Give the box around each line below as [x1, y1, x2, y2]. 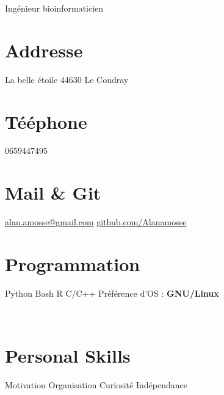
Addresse [5, 37, 83, 62]
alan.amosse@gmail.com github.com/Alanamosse [5, 216, 187, 228]
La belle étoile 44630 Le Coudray [5, 73, 129, 85]
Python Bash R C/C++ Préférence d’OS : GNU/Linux [5, 286, 219, 299]
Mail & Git [5, 180, 101, 205]
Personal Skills [5, 343, 131, 368]
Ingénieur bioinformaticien [5, 2, 104, 14]
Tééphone [5, 109, 87, 134]
